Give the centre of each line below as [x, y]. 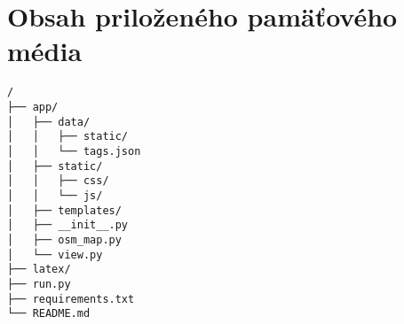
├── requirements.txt [71, 299]
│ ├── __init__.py [68, 225]
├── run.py [39, 284]
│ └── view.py [55, 255]
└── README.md [49, 314]
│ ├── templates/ [64, 210]
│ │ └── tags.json [74, 151]
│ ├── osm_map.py [64, 239]
